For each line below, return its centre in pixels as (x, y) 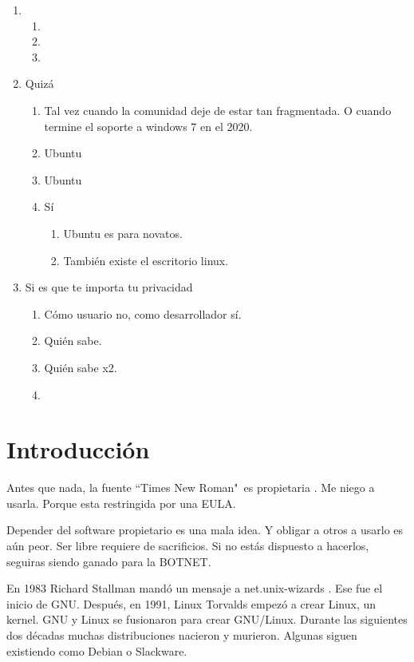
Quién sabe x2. (81, 367)
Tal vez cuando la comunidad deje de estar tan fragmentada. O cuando (218, 110)
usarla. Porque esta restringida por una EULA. (121, 503)
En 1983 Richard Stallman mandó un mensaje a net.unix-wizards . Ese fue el (195, 588)
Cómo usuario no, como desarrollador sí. (143, 313)
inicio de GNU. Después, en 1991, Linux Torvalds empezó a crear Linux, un (191, 603)
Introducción (78, 449)
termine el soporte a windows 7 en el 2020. (148, 126)
